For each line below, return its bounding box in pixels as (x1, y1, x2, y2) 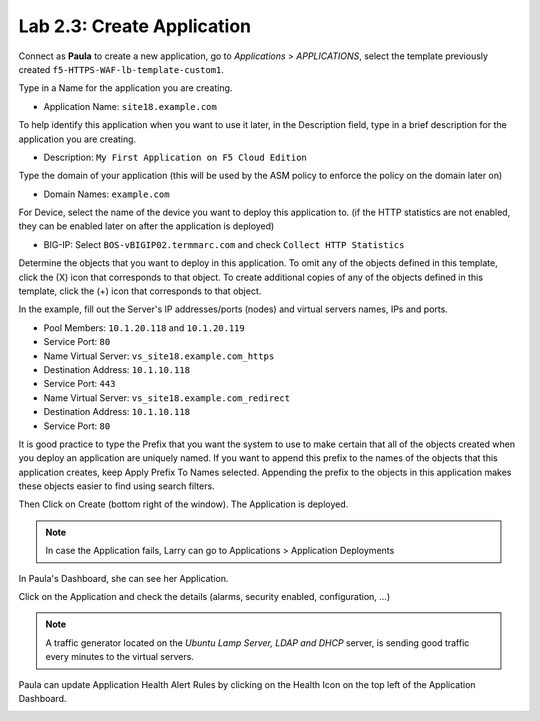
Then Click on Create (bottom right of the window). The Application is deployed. (18, 498, 349, 510)
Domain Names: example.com (43, 188, 170, 200)
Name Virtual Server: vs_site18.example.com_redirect (43, 391, 290, 404)
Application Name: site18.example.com (43, 100, 217, 112)
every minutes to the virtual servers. (45, 651, 195, 663)
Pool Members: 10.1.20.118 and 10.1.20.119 (43, 321, 245, 334)
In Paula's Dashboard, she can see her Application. (18, 572, 229, 584)
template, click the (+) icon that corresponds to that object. (18, 285, 262, 297)
